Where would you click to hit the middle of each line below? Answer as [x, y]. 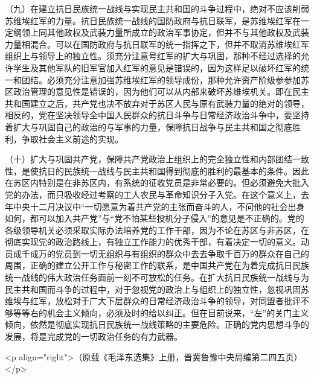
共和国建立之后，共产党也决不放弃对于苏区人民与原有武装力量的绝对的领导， [157, 103]
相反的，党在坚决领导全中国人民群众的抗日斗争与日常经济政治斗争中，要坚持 [157, 115]
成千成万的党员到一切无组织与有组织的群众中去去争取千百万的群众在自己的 [161, 253]
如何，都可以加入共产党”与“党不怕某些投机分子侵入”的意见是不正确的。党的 [155, 218]
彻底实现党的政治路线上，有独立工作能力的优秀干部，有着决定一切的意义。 [153, 242]
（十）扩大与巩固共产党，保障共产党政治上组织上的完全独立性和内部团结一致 [157, 159]
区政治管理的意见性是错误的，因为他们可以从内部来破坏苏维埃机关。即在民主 [157, 91]
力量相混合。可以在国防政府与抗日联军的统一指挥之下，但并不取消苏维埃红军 [157, 44]
